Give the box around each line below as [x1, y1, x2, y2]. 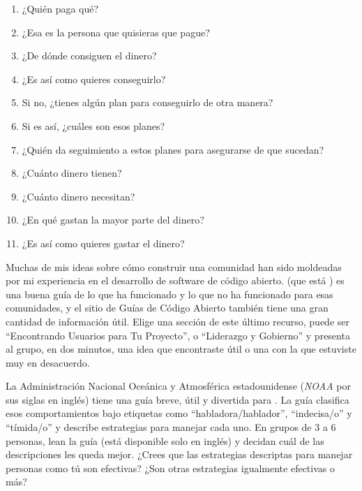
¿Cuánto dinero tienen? [22, 166, 122, 180]
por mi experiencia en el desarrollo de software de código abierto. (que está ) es [6, 273, 345, 288]
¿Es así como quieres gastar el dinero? [22, 235, 185, 250]
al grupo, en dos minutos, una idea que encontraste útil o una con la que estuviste [6, 342, 356, 356]
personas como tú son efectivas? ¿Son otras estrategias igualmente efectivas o [6, 460, 335, 475]
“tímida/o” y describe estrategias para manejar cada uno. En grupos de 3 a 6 [6, 420, 336, 434]
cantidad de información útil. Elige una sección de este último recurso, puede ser [6, 314, 349, 328]
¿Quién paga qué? [22, 1, 99, 15]
